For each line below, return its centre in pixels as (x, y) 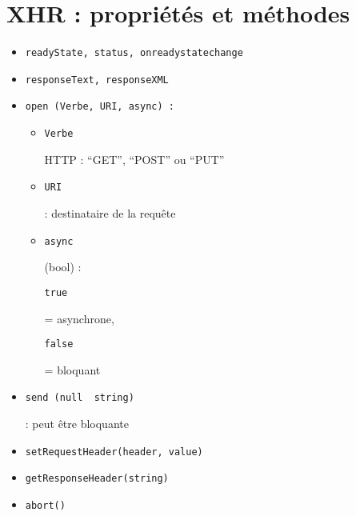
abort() (45, 505)
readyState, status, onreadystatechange (134, 53)
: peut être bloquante (77, 423)
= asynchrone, (79, 318)
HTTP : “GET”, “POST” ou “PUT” (134, 159)
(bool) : (63, 267)
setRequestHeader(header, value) (114, 452)
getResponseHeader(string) (97, 479)
